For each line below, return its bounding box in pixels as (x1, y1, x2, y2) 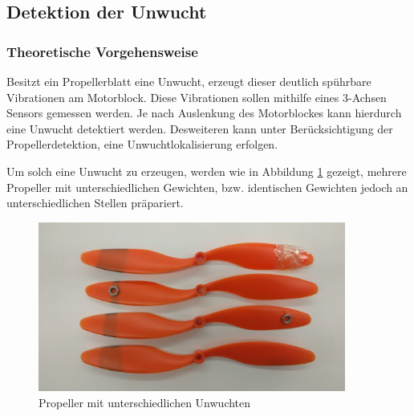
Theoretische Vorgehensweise (6, 41, 198, 61)
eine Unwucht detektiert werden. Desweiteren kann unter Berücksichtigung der (6, 120, 393, 137)
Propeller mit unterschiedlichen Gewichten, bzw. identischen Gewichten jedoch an (6, 178, 408, 195)
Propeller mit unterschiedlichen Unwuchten (39, 394, 251, 410)
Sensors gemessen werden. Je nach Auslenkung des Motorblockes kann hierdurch (6, 104, 402, 121)
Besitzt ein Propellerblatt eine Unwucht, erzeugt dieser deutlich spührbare (6, 73, 371, 89)
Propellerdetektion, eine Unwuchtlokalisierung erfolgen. (6, 136, 278, 153)
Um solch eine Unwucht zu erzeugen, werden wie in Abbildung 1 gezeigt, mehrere (6, 162, 407, 179)
